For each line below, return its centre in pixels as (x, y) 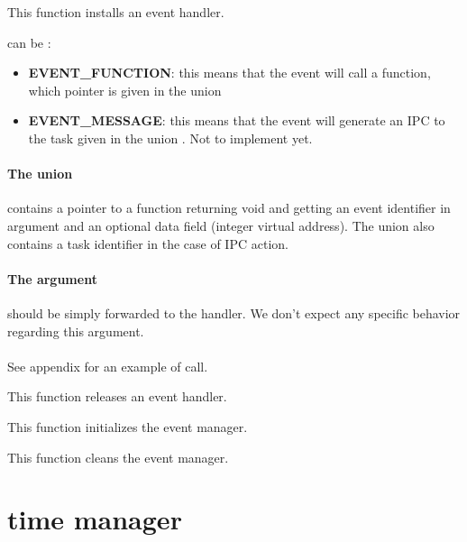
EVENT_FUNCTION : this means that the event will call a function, (229, 73)
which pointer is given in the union (125, 90)
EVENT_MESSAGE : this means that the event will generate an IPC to (237, 120)
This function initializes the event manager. (128, 426)
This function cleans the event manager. (118, 457)
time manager (95, 519)
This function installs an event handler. (116, 12)
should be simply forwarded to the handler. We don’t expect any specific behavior (234, 312)
